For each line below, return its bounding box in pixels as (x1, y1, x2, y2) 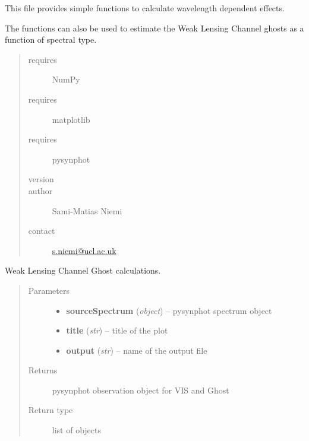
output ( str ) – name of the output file (66, 344, 207, 356)
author (28, 184, 53, 196)
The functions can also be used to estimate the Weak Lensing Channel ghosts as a (5, 21, 304, 34)
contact (28, 224, 55, 237)
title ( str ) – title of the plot (66, 324, 168, 337)
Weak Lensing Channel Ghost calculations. (5, 264, 161, 277)
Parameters (28, 284, 70, 296)
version (28, 173, 54, 185)
